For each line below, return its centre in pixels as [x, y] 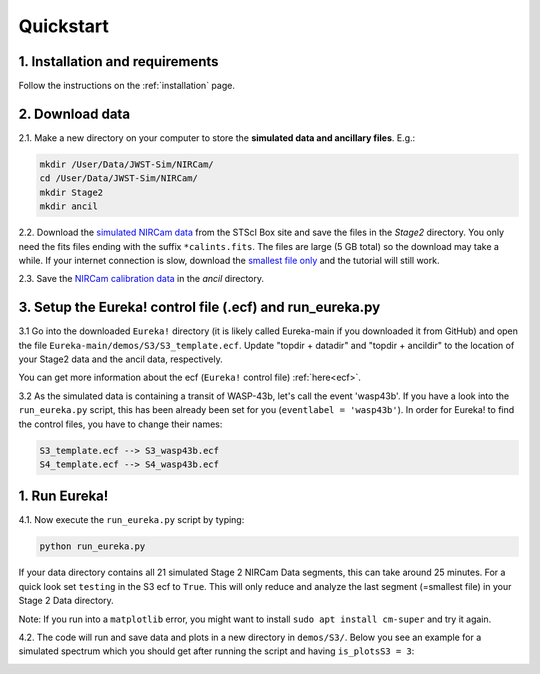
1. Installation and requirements [118, 61]
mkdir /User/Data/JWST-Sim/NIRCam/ [126, 164]
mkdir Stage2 [71, 192]
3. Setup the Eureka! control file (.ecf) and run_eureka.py [199, 307]
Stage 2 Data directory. [66, 601]
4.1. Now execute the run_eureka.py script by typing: [131, 520]
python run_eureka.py [92, 546]
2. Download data [74, 113]
